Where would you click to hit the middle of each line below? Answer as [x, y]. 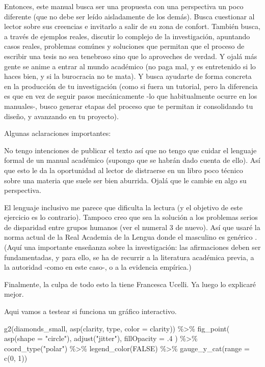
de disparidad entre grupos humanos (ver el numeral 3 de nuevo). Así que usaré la [132, 227]
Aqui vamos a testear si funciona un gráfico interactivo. [90, 311]
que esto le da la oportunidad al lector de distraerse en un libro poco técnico [124, 170]
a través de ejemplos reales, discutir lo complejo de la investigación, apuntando [127, 36]
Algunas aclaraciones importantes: [58, 133]
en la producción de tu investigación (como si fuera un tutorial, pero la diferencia [131, 86]
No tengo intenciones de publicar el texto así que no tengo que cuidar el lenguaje [130, 150]
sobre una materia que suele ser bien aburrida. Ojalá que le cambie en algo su [125, 180]
